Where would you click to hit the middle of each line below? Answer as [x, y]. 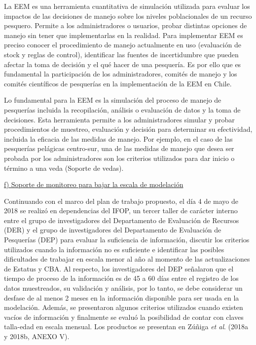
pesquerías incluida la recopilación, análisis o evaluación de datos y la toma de [122, 109]
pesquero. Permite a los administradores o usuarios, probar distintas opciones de [126, 25]
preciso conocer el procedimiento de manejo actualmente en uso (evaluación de [123, 45]
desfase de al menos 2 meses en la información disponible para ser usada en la [122, 297]
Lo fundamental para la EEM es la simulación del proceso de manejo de [113, 100]
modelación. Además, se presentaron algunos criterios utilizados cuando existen [124, 307]
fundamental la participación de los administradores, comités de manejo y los [121, 74]
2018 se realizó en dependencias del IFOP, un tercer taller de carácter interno [121, 211]
